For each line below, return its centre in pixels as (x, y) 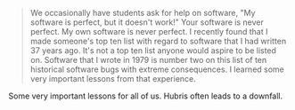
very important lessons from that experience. (113, 79)
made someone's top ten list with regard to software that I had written (158, 41)
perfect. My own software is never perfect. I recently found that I (149, 31)
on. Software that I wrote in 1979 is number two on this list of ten (148, 60)
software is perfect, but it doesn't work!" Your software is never (147, 22)
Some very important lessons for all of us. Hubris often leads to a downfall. (146, 96)
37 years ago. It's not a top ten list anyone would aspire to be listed (153, 51)
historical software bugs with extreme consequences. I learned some (157, 69)
